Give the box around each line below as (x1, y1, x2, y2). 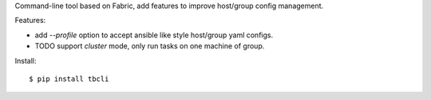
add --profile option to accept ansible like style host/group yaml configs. (34, 30, 274, 40)
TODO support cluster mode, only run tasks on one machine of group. (34, 41, 265, 51)
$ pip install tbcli (29, 74, 109, 83)
